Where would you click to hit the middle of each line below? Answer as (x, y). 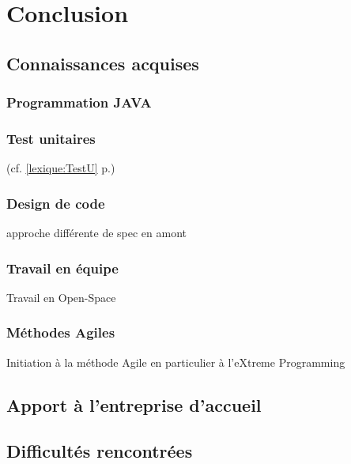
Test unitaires (51, 138)
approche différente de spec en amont (97, 233)
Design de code (56, 203)
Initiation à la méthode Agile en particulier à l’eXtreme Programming (176, 362)
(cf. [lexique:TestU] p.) (61, 168)
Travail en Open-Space (61, 297)
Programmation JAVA (79, 102)
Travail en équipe (62, 268)
